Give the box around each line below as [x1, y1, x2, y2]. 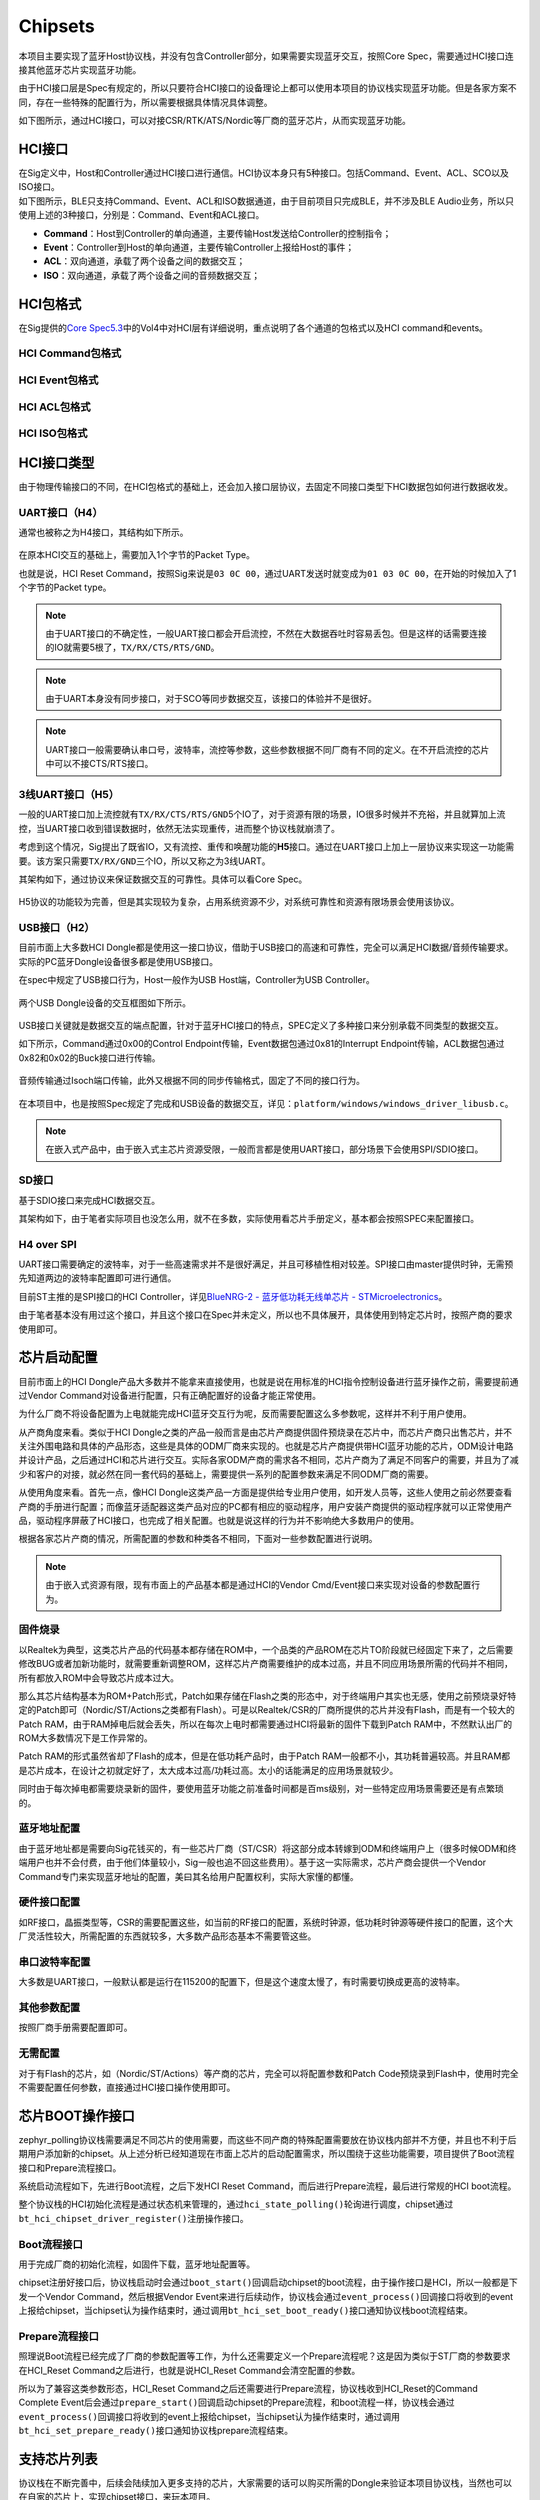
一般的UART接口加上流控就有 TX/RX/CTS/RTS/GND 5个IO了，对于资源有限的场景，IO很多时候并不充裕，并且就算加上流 [18, 808, 506, 820]
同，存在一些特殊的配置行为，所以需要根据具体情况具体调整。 [18, 96, 273, 108]
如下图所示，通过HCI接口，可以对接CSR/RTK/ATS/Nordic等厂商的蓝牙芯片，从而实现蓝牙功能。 [18, 115, 412, 127]
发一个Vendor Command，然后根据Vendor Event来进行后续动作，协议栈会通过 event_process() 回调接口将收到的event [18, 2290, 514, 2302]
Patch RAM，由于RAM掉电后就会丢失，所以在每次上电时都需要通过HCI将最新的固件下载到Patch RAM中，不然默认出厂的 [18, 1718, 513, 1730]
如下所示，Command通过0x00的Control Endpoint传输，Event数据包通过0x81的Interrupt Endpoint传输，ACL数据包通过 [18, 1038, 505, 1050]
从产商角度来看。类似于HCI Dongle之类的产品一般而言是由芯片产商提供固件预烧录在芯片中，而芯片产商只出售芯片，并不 [18, 1426, 513, 1438]
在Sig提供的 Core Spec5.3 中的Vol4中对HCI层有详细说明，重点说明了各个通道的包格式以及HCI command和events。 [18, 321, 489, 334]
